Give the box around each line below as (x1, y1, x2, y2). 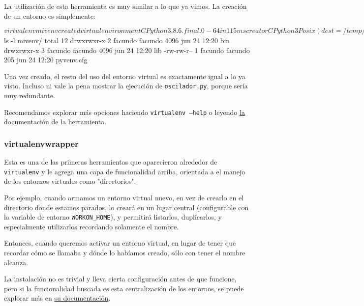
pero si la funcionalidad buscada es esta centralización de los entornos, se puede (4, 283, 244, 293)
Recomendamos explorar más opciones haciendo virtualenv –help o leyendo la (4, 107, 245, 117)
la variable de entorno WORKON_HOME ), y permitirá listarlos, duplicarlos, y (4, 212, 222, 222)
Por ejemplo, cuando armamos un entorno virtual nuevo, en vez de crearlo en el (4, 192, 243, 202)
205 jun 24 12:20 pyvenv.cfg (4, 55, 88, 65)
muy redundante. (4, 90, 55, 101)
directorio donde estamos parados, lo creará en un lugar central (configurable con (4, 202, 249, 212)
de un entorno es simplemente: (4, 10, 96, 21)
